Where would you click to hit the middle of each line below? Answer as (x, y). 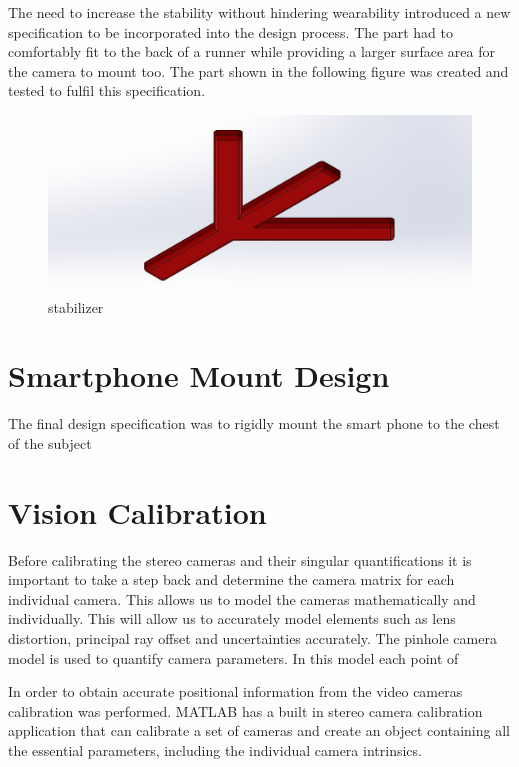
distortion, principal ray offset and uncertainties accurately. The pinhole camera (252, 638)
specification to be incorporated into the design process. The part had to (230, 31)
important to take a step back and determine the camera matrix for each (231, 579)
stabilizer (76, 306)
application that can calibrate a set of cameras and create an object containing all (259, 730)
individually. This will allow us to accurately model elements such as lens (232, 618)
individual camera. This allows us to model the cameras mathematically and (242, 598)
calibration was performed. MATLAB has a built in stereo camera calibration (245, 710)
